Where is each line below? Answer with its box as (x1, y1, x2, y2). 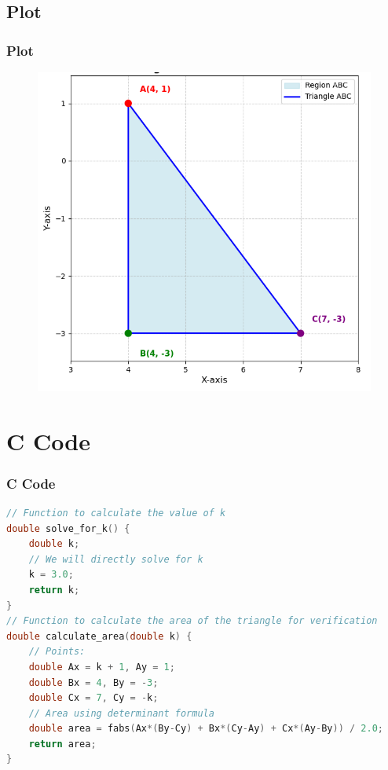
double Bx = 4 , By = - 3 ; (28, 676, 159, 688)
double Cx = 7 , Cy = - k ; (28, 692, 159, 704)
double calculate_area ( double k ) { (6, 630, 192, 642)
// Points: (28, 646, 86, 658)
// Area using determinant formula (28, 707, 214, 719)
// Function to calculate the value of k (6, 507, 226, 519)
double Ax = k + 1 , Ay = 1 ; (28, 661, 175, 673)
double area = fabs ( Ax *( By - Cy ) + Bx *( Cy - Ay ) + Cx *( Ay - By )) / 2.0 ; (28, 723, 383, 735)
